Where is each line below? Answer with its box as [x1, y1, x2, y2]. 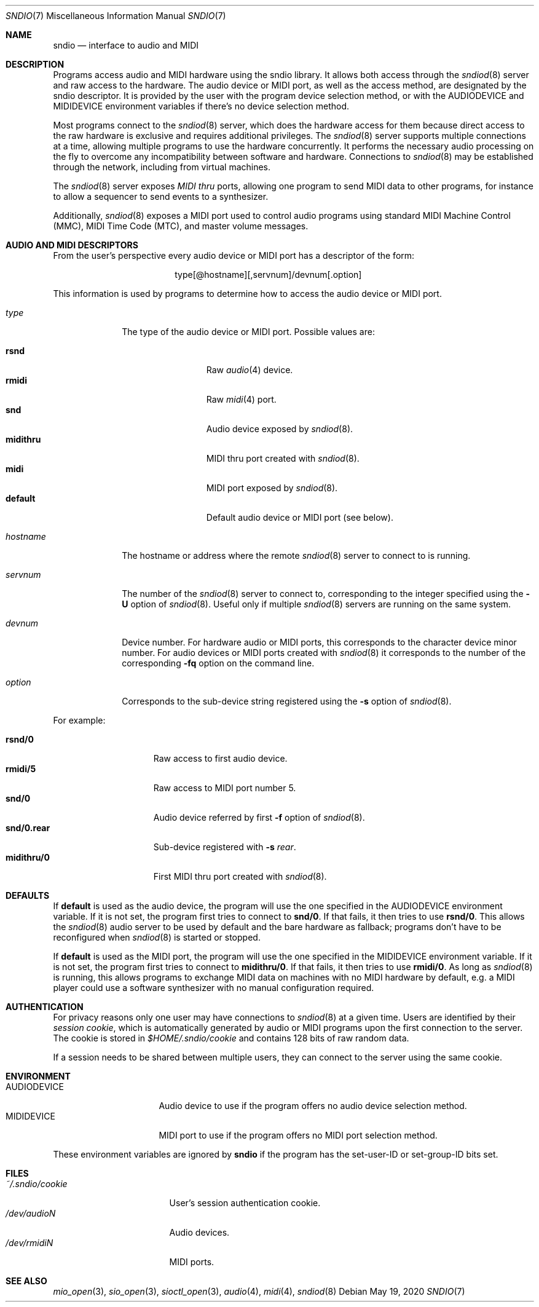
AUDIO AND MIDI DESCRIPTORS [6, 240, 138, 250]
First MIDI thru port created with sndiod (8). [153, 871, 327, 882]
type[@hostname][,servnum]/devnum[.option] [175, 269, 362, 280]
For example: [53, 715, 106, 725]
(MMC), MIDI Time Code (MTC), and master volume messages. [53, 221, 309, 231]
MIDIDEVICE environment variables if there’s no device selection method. [53, 101, 350, 111]
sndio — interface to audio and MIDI [53, 40, 199, 50]
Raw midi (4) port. [206, 394, 277, 405]
